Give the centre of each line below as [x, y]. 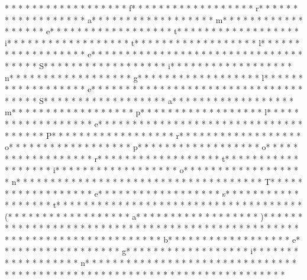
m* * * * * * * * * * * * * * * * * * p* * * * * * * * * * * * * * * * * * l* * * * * [152, 112]
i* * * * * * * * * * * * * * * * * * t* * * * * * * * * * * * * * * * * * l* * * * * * [152, 42]
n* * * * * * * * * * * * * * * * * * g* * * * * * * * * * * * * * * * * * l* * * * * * [154, 77]
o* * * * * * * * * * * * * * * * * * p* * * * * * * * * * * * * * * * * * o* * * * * [151, 147]
